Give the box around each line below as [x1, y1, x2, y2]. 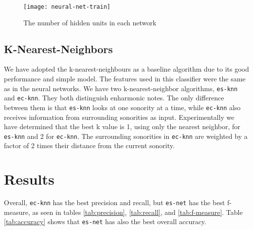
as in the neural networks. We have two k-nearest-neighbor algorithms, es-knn [4, 83, 238, 93]
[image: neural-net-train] [23, 3, 110, 10]
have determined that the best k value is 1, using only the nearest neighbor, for [4, 121, 240, 132]
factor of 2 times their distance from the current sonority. [4, 140, 175, 151]
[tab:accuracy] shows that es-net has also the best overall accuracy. [4, 216, 206, 227]
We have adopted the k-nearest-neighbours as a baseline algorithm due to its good [4, 64, 249, 74]
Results [4, 169, 54, 189]
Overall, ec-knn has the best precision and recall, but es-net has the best [4, 197, 225, 208]
